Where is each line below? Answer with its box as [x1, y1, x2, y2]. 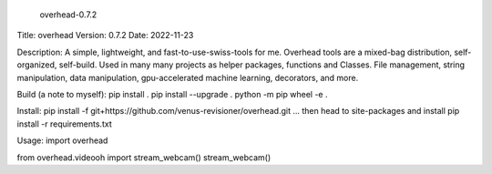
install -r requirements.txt [16, 118, 113, 129]
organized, [16, 59, 57, 70]
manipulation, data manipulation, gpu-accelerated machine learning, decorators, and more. [16, 72, 359, 83]
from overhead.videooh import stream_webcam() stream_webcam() [16, 151, 272, 163]
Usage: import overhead [16, 135, 108, 146]
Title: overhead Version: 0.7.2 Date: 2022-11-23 [16, 30, 194, 41]
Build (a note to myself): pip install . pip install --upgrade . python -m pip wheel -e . [16, 88, 328, 99]
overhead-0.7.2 [39, 9, 97, 20]
